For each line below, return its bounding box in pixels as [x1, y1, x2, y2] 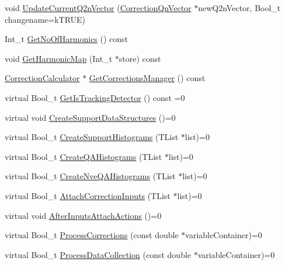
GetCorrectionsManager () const [89, 72, 206, 84]
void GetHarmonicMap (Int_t [5, 52, 113, 64]
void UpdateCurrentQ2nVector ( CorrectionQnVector [5, 2, 192, 13]
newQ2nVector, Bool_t [198, 2, 281, 13]
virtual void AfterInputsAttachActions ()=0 [5, 209, 162, 221]
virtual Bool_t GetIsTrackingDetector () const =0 [5, 91, 185, 103]
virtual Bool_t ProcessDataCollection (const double [5, 248, 192, 260]
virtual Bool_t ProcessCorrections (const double [5, 229, 179, 241]
